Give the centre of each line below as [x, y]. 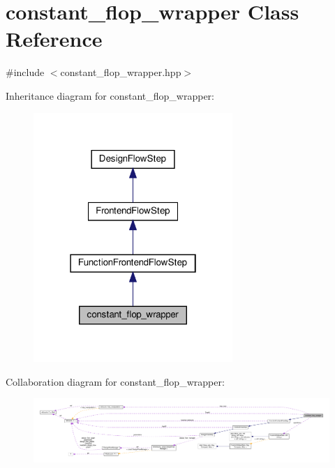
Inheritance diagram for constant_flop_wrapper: [110, 95]
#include [25, 72]
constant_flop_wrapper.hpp [121, 72]
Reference [54, 39]
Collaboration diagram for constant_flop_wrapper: [115, 381]
